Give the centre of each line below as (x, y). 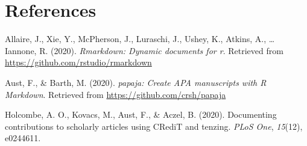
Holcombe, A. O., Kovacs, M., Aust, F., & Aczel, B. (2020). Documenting (141, 114)
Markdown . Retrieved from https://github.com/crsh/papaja (116, 94)
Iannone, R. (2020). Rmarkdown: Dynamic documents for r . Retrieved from (144, 50)
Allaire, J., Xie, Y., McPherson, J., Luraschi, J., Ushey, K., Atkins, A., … (140, 39)
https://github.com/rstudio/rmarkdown (78, 62)
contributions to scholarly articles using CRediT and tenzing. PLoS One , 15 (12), (154, 126)
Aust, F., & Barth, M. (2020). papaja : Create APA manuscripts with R (136, 82)
